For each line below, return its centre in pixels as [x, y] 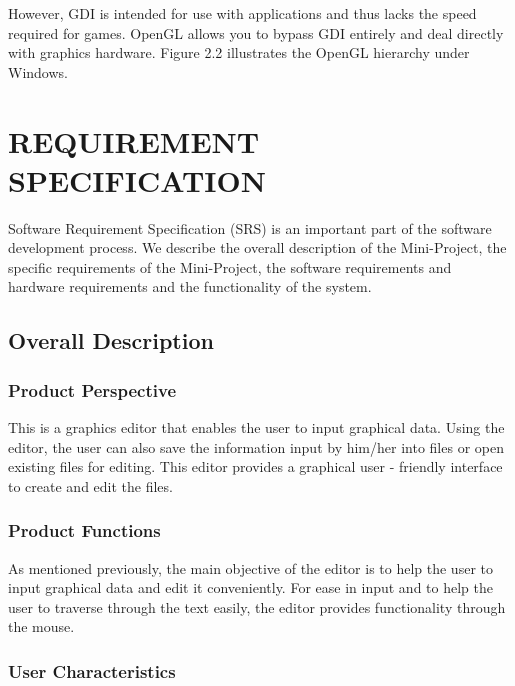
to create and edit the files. [90, 485]
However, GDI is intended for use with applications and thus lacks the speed [242, 13]
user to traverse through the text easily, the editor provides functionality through [257, 606]
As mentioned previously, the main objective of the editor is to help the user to [250, 567]
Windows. [38, 71]
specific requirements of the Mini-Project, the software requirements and [230, 266]
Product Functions [84, 530]
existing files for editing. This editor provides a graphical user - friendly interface [255, 466]
